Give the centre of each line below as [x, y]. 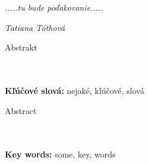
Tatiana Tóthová [35, 27]
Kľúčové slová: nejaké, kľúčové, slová [74, 91]
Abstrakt [21, 47]
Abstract [21, 110]
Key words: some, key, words [60, 154]
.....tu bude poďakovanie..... [54, 7]
